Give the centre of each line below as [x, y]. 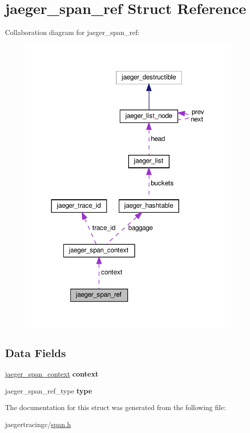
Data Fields [36, 353]
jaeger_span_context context [52, 373]
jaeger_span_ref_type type [49, 390]
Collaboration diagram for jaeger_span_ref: [72, 32]
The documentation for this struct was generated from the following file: [116, 407]
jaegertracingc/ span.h [38, 424]
